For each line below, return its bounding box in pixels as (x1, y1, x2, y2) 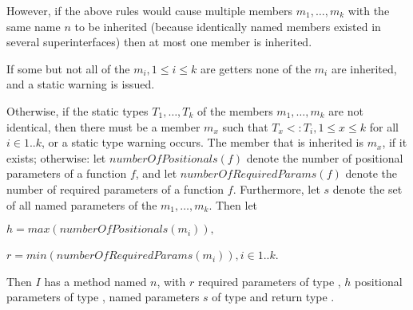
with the (347, 2, 390, 18)
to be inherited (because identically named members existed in (74, 18, 381, 34)
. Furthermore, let (232, 180, 320, 197)
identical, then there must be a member (6, 118, 201, 135)
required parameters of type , (197, 273, 341, 289)
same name (6, 18, 61, 34)
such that (222, 118, 268, 135)
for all (369, 118, 399, 135)
